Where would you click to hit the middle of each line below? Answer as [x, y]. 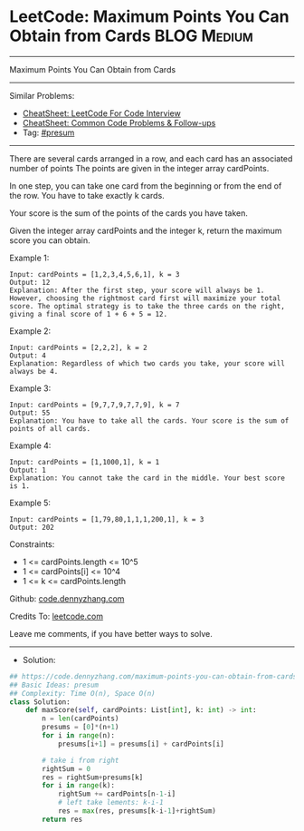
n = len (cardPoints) [81, 719]
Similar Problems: [42, 95]
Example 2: [30, 331]
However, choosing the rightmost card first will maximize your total [145, 298]
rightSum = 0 [66, 768]
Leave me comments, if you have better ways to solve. [111, 633]
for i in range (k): [79, 786]
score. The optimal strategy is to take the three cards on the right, [147, 306]
